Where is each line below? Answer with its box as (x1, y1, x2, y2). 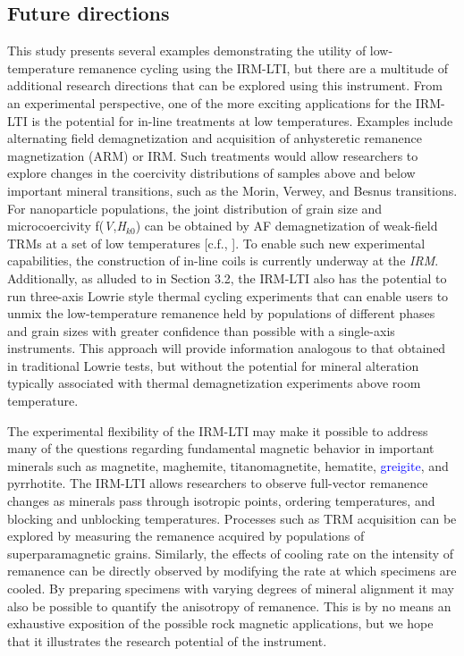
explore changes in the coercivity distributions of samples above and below (7, 164, 416, 182)
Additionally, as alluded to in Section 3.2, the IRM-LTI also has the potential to (7, 268, 447, 287)
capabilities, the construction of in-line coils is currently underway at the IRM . (7, 251, 439, 270)
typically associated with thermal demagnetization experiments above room (7, 374, 421, 392)
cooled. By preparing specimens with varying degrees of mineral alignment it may (7, 579, 454, 598)
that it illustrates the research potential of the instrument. (7, 631, 327, 650)
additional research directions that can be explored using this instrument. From (7, 76, 443, 95)
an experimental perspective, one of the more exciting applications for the (7, 93, 412, 112)
